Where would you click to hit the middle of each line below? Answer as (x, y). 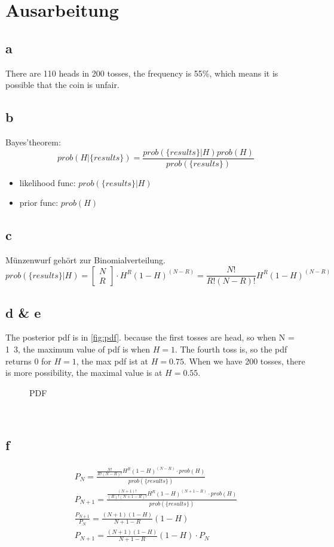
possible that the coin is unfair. (62, 85)
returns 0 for (28, 361)
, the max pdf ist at (112, 361)
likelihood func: (48, 182)
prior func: (39, 203)
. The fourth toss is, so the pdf (231, 349)
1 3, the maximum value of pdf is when (78, 349)
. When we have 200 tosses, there (244, 361)
